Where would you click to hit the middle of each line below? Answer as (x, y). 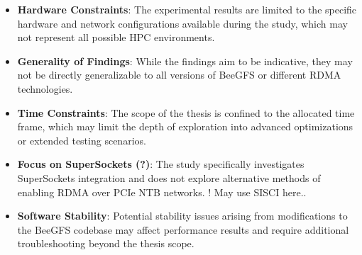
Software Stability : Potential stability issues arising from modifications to (182, 216)
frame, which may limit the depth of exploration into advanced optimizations (185, 126)
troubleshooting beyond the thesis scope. (106, 243)
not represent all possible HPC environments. (116, 37)
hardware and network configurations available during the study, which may (182, 23)
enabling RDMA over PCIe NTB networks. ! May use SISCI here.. (162, 192)
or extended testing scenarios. (82, 140)
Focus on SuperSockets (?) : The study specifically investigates (161, 164)
